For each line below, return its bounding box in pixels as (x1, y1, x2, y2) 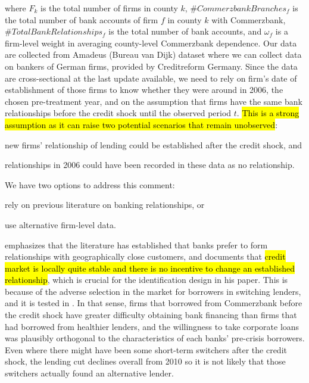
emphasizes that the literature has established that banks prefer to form (5, 238, 268, 251)
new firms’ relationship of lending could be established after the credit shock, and (5, 138, 302, 151)
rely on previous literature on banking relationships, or (5, 198, 205, 211)
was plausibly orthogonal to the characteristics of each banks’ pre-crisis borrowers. (5, 332, 305, 344)
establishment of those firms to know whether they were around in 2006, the (5, 83, 283, 96)
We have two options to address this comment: (5, 178, 175, 191)
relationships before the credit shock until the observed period (5, 107, 232, 119)
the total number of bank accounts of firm (5, 13, 158, 26)
